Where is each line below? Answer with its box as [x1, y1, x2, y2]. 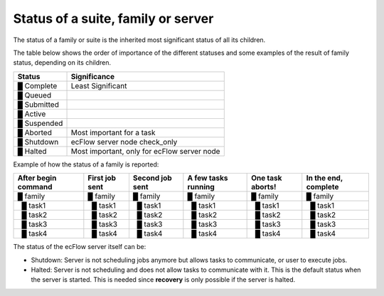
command [17, 182, 53, 192]
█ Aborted [17, 127, 53, 137]
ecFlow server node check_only [70, 137, 178, 147]
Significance [70, 71, 115, 81]
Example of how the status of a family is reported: [13, 160, 159, 169]
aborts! [251, 182, 277, 192]
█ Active [17, 109, 46, 119]
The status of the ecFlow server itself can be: [13, 243, 146, 251]
